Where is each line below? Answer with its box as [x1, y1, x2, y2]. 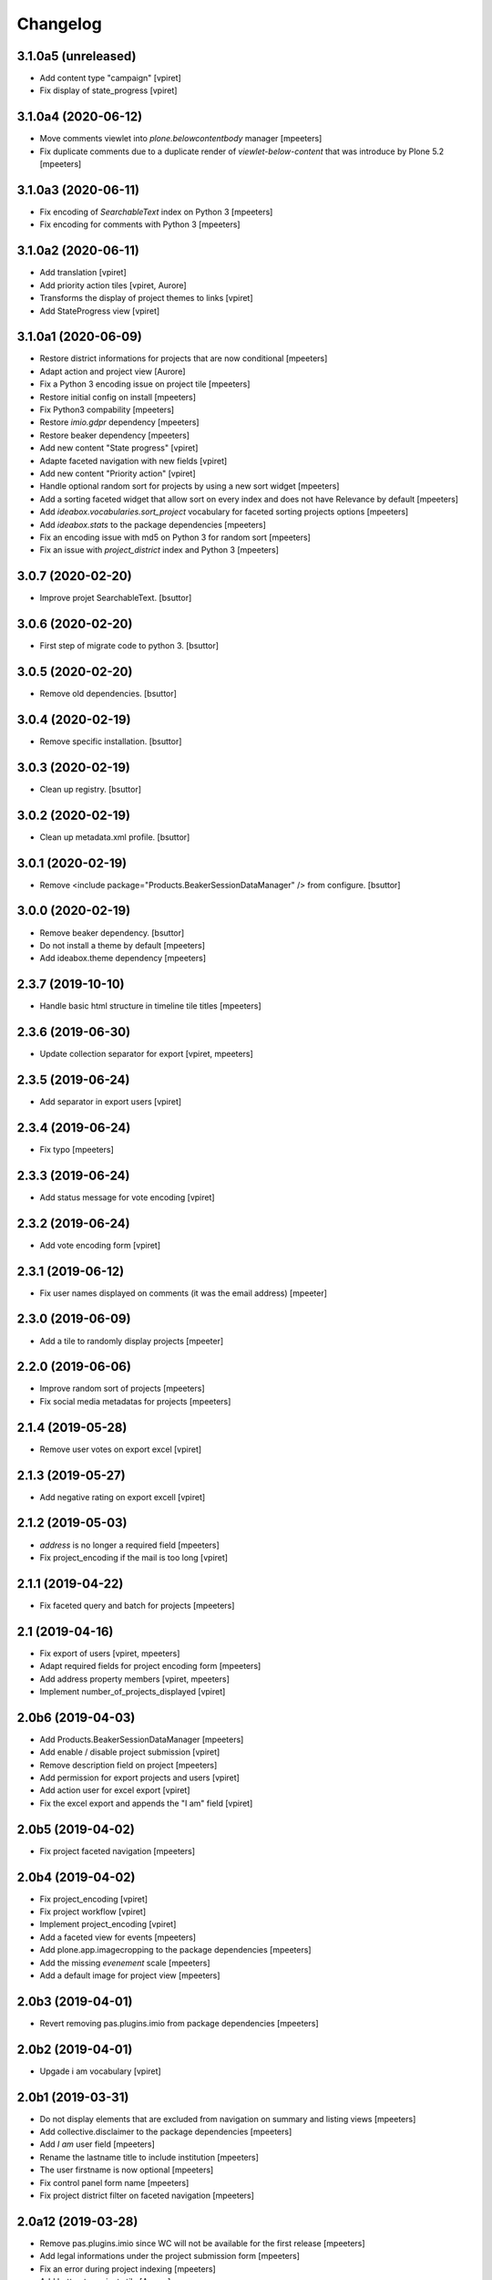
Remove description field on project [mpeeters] [39, 1759, 218, 1770]
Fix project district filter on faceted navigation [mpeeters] [39, 2190, 255, 2202]
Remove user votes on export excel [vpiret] [39, 1444, 202, 1455]
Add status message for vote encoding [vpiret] [39, 1191, 215, 1203]
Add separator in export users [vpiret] [39, 1096, 182, 1107]
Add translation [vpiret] [39, 267, 127, 278]
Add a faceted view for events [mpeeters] [39, 1932, 196, 1943]
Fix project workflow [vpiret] [39, 1906, 147, 1917]
